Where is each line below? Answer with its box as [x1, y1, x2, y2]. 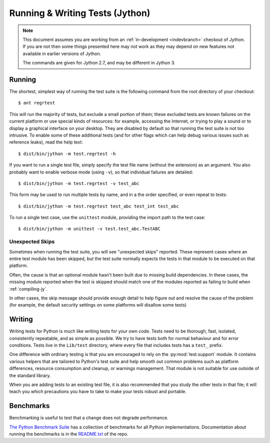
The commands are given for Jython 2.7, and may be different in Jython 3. [22, 60, 175, 66]
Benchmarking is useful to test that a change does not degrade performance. [9, 415, 168, 421]
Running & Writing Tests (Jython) [9, 7, 150, 18]
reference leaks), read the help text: [9, 139, 83, 145]
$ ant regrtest [18, 100, 55, 106]
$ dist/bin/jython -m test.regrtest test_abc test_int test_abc [18, 203, 179, 209]
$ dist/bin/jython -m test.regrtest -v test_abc [18, 180, 139, 186]
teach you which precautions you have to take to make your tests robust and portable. [9, 388, 187, 394]
